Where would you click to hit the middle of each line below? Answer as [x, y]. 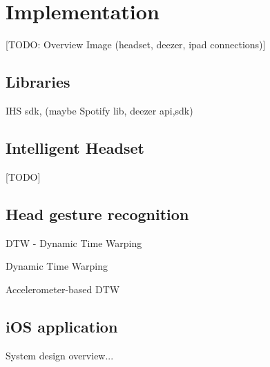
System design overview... [60, 355]
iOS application [62, 326]
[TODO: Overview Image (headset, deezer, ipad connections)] [136, 44]
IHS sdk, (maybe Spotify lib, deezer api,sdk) [99, 110]
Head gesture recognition [97, 214]
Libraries [38, 82]
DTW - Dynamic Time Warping [74, 242]
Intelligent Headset [75, 147]
